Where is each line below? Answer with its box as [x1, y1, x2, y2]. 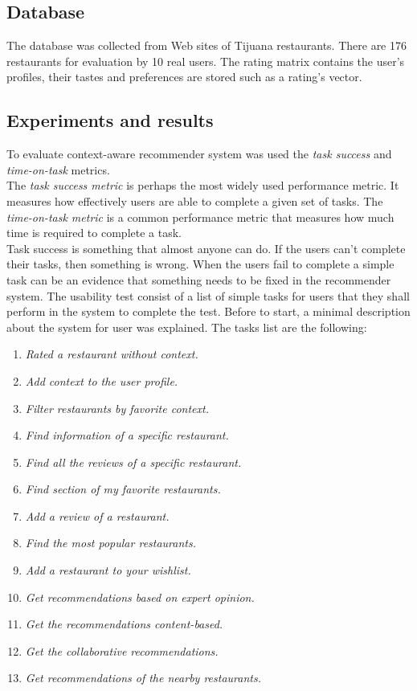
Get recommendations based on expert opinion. [25, 588, 255, 605]
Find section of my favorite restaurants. [25, 480, 221, 497]
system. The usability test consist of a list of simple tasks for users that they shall [6, 287, 410, 304]
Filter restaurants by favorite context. [25, 399, 209, 416]
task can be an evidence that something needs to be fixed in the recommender [6, 271, 391, 288]
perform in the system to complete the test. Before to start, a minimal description [6, 303, 411, 320]
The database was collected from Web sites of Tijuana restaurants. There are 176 [6, 37, 407, 54]
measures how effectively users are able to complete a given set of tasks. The [6, 192, 383, 209]
